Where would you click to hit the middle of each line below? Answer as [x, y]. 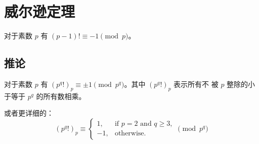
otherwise [129, 134]
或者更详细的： [29, 113]
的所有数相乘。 [61, 96]
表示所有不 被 [196, 84]
